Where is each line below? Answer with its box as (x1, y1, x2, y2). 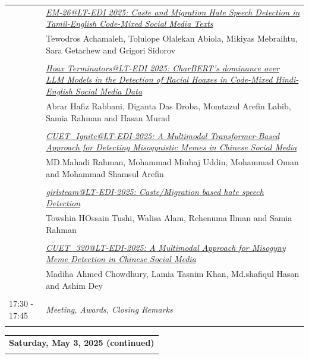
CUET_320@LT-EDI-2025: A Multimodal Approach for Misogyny (46, 241, 286, 253)
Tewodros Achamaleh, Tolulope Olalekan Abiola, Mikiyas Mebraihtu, (46, 32, 298, 45)
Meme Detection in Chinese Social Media (46, 253, 196, 265)
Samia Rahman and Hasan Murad (46, 111, 171, 124)
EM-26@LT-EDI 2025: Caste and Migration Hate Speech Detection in (46, 5, 300, 18)
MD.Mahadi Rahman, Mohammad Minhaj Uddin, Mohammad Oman (46, 156, 299, 168)
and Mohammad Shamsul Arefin (46, 167, 164, 179)
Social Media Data (75, 85, 143, 97)
